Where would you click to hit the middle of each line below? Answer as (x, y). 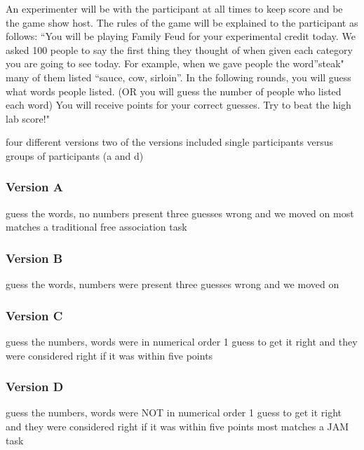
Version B (34, 258)
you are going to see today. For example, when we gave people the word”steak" (175, 63)
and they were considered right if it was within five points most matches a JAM (177, 426)
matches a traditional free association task (96, 227)
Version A (35, 187)
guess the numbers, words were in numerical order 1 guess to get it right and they (182, 341)
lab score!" (28, 118)
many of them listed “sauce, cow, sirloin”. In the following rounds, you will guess (178, 77)
